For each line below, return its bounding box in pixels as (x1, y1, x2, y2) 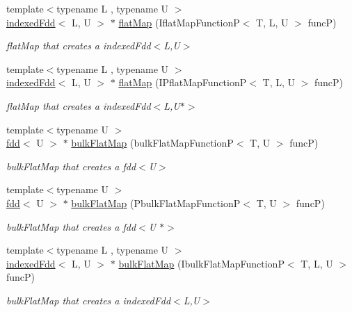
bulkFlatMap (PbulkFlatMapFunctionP (71, 195, 241, 210)
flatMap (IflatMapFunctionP (118, 15, 240, 29)
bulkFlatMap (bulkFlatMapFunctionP (71, 136, 234, 150)
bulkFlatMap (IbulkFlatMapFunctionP (118, 256, 285, 270)
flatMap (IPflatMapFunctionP (118, 75, 247, 90)
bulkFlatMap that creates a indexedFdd (6, 293, 171, 307)
